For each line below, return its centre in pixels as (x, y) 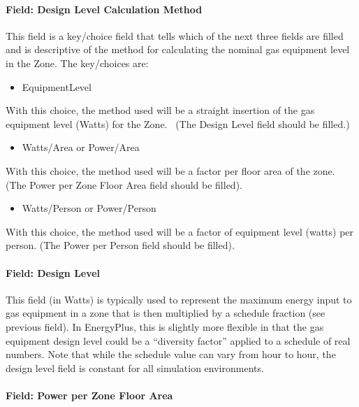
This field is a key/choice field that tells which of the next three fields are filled (175, 35)
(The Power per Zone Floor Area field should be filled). (124, 184)
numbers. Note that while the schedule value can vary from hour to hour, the (171, 354)
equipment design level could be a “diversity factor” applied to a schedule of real (178, 340)
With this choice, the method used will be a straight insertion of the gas (160, 110)
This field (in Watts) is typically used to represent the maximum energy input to (179, 299)
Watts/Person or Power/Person (89, 208)
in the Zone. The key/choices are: (77, 63)
